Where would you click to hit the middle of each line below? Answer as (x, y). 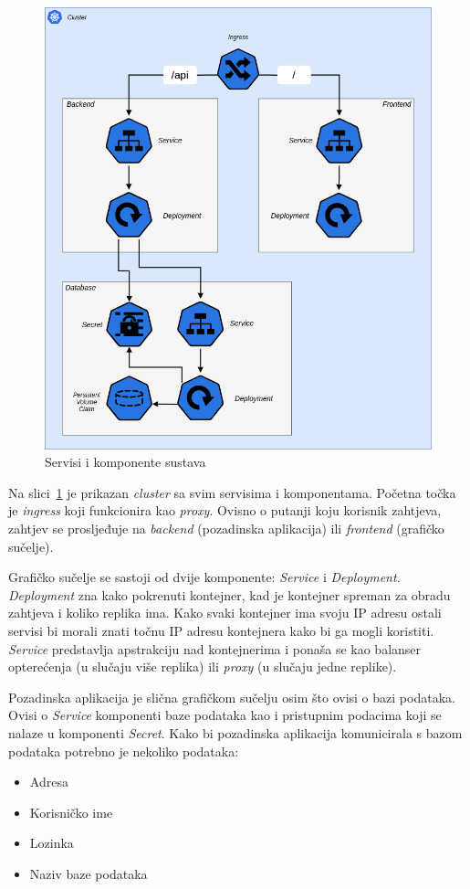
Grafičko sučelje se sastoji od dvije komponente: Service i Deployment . (204, 577)
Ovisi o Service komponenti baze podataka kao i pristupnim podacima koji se (225, 715)
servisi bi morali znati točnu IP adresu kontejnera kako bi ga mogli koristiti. (221, 630)
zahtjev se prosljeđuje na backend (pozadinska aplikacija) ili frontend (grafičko (226, 528)
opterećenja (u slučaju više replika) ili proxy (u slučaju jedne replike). (203, 667)
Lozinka (52, 843)
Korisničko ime (71, 812)
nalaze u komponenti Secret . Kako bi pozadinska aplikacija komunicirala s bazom (235, 732)
